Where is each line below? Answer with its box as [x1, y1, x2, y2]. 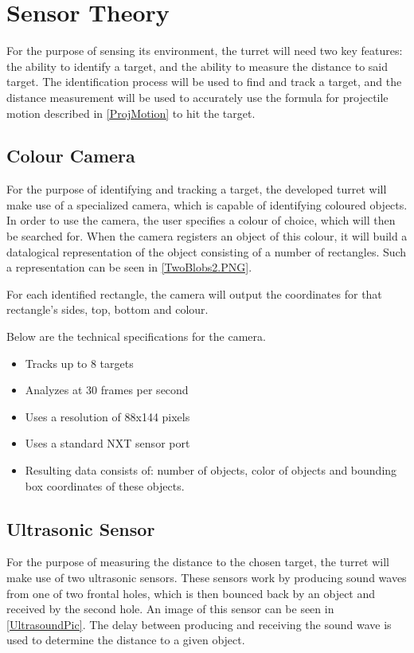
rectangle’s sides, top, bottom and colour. [6, 301, 209, 318]
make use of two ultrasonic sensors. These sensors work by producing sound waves [6, 569, 407, 585]
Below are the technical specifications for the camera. [6, 328, 266, 345]
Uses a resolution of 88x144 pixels [25, 408, 190, 424]
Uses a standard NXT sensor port [25, 435, 190, 452]
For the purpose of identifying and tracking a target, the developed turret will [6, 181, 387, 197]
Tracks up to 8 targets [25, 354, 134, 371]
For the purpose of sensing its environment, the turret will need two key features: [6, 42, 403, 59]
